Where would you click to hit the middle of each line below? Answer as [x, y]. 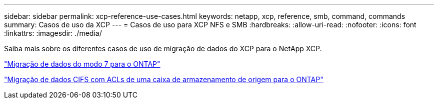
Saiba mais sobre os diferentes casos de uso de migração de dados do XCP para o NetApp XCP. [163, 49]
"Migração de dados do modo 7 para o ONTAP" [82, 64]
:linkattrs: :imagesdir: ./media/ [53, 33]
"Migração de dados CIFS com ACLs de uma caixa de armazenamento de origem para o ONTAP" [164, 79]
